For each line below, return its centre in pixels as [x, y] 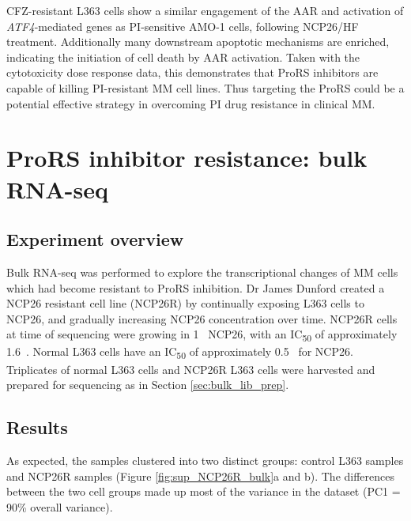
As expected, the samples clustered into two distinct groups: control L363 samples [205, 460]
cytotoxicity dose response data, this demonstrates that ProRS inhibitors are [192, 72]
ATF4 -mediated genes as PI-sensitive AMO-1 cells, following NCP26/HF [183, 26]
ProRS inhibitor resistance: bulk [187, 158]
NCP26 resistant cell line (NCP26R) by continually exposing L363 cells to [185, 303]
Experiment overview [95, 239]
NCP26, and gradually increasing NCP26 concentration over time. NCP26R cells [202, 318]
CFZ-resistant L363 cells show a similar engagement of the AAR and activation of [205, 10]
